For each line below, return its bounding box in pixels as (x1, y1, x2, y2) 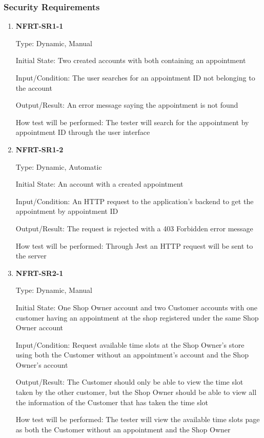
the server (15, 250, 47, 261)
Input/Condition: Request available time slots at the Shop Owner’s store (15, 339, 245, 350)
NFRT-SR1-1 (15, 21, 64, 31)
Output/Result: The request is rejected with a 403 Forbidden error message (15, 223, 253, 233)
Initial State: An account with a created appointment (15, 178, 184, 189)
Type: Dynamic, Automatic (15, 161, 102, 172)
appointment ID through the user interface (15, 127, 150, 137)
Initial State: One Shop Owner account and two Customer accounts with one (15, 302, 257, 312)
